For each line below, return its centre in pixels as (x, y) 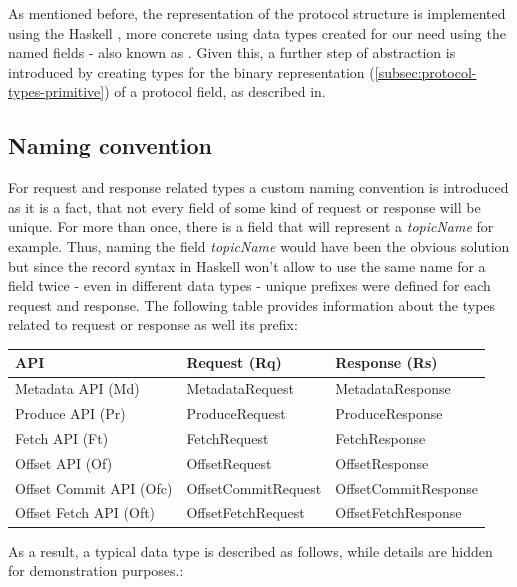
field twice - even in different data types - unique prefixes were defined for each (249, 285)
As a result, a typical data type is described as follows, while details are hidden (250, 550)
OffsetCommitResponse (406, 487)
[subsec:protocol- (425, 71)
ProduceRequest (236, 413)
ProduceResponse (389, 413)
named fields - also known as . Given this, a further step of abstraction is (232, 52)
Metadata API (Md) (77, 388)
